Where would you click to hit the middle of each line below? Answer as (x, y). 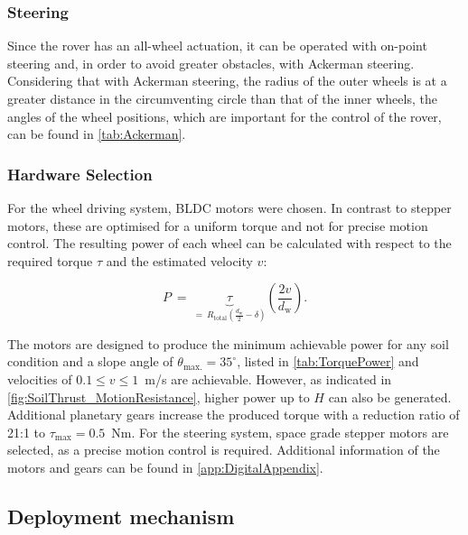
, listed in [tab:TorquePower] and (328, 361)
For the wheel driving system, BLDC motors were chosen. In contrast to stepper (229, 208)
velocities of (40, 379)
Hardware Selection (80, 174)
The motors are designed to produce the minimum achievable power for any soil (228, 343)
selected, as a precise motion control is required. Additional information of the (224, 450)
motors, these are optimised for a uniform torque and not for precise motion (218, 225)
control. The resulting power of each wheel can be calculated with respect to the (229, 243)
